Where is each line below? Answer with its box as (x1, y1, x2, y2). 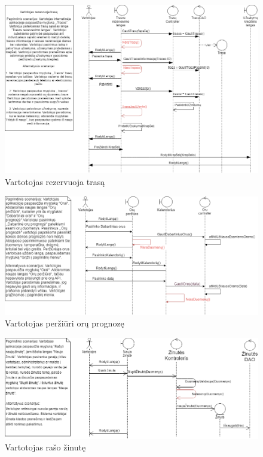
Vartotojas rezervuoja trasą (5, 175, 105, 187)
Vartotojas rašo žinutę (5, 441, 86, 453)
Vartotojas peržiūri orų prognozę (5, 317, 124, 329)
